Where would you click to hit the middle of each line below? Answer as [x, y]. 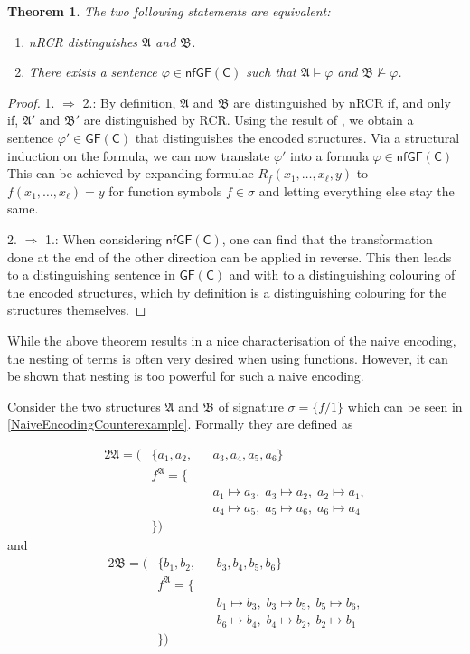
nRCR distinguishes [83, 41]
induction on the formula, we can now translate [139, 155]
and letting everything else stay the [357, 190]
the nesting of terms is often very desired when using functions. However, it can [228, 358]
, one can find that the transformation [327, 238]
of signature [251, 406]
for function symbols [165, 190]
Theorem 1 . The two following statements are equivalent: [169, 11]
